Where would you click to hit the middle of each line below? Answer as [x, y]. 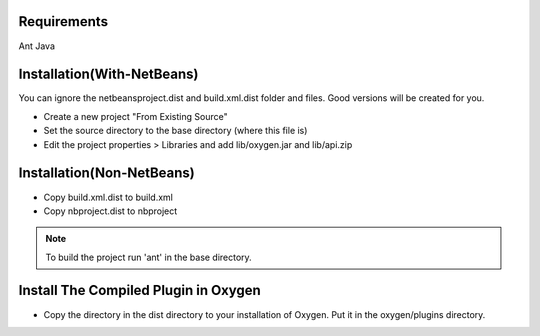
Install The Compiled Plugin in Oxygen [140, 290]
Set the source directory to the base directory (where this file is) [175, 131]
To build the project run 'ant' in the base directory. [148, 257]
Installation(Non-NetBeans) [106, 173]
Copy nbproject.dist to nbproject [110, 211]
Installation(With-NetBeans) [108, 74]
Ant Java [36, 46]
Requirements [63, 21]
